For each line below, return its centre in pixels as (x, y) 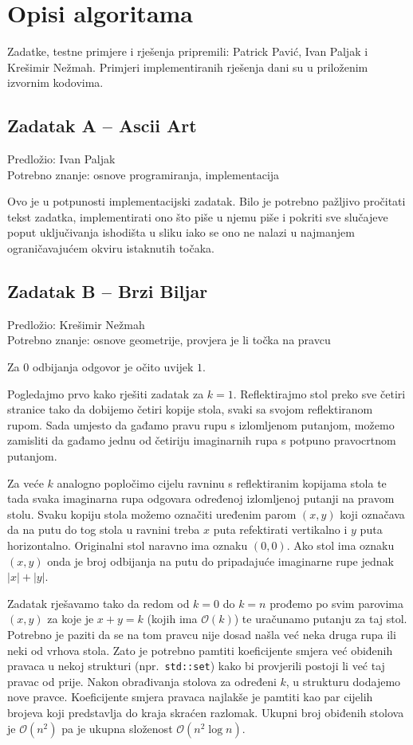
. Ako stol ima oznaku (340, 545)
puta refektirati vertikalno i (280, 529)
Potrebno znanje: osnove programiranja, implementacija (144, 174)
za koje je (71, 619)
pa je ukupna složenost (117, 728)
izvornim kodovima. (55, 82)
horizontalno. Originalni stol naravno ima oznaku (128, 545)
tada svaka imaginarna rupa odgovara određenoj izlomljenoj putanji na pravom (201, 498)
